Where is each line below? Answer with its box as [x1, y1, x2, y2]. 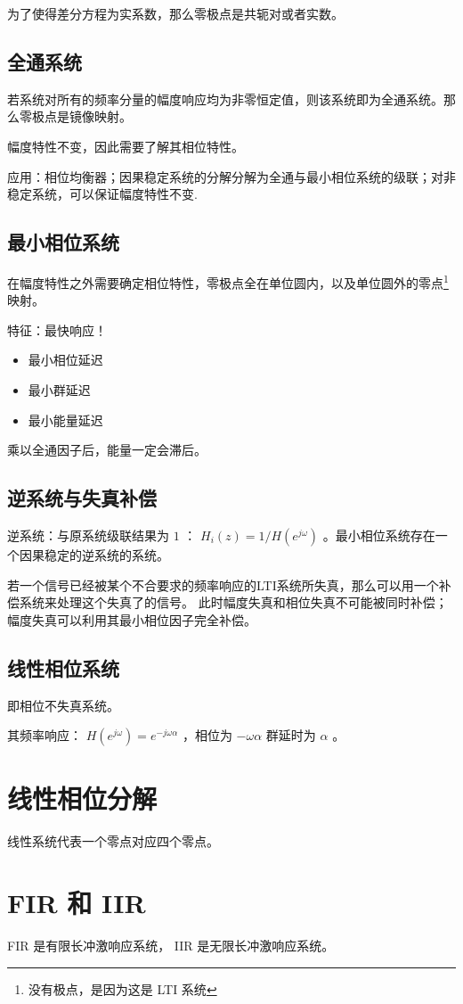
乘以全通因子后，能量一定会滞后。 [7, 440, 207, 459]
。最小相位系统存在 [322, 525, 435, 544]
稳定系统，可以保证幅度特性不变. [7, 185, 198, 203]
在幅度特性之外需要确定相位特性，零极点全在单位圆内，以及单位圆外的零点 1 [7, 270, 449, 292]
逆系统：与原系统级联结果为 [7, 525, 169, 544]
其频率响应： [7, 726, 82, 745]
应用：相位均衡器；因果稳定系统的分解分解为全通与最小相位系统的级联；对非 [7, 167, 456, 185]
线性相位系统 [7, 654, 119, 681]
